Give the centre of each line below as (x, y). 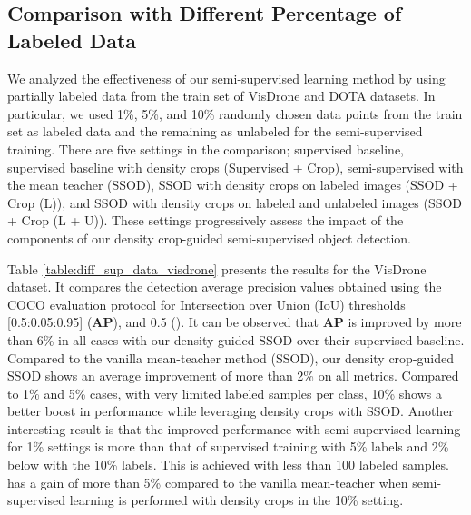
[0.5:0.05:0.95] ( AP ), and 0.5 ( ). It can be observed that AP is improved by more (235, 322)
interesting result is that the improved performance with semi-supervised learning (234, 428)
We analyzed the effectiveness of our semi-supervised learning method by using (226, 78)
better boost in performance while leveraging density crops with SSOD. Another (231, 411)
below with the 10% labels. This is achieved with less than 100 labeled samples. (228, 465)
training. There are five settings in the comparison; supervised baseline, (206, 149)
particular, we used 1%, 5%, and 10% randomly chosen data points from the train (235, 113)
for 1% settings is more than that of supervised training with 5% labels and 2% (228, 446)
